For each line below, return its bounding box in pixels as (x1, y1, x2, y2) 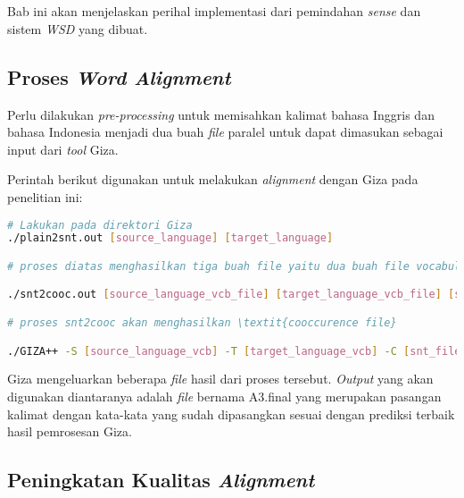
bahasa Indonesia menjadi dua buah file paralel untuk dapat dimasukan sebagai (7, 122, 443, 141)
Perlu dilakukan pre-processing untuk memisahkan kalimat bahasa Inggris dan (7, 105, 435, 123)
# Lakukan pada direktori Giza (7, 218, 193, 232)
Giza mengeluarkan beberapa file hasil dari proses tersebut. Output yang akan (7, 369, 434, 388)
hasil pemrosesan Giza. (7, 422, 132, 441)
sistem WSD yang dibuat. (7, 19, 148, 38)
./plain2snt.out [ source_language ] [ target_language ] (7, 232, 334, 245)
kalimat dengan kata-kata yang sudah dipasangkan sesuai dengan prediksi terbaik (7, 404, 455, 423)
